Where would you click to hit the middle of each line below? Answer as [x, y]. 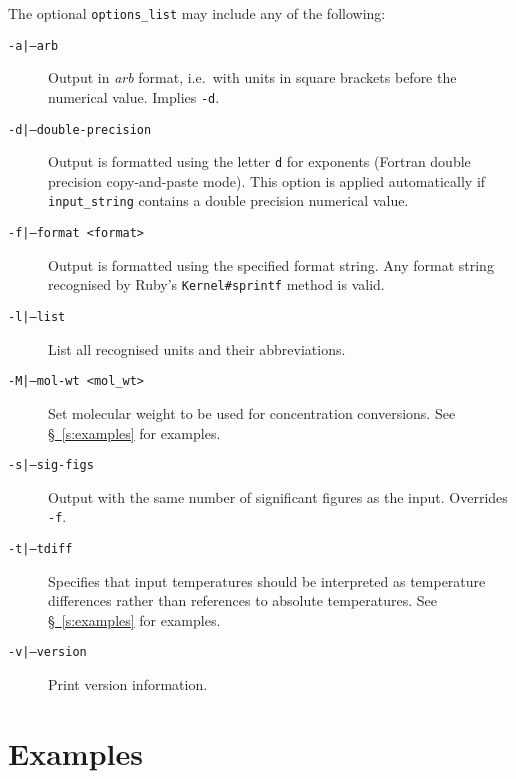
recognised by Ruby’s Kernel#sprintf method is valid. [216, 284]
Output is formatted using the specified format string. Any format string [271, 264]
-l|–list [37, 317]
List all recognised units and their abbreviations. [197, 348]
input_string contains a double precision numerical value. [228, 200]
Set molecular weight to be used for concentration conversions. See [252, 412]
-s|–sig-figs [51, 465]
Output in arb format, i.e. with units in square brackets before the [252, 77]
